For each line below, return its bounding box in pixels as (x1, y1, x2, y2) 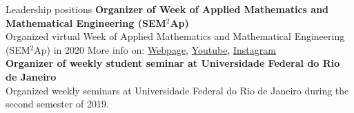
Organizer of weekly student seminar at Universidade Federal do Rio (6, 56, 340, 70)
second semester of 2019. (6, 96, 109, 111)
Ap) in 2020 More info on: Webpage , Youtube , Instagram (34, 42, 276, 56)
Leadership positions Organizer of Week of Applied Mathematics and (6, 2, 329, 16)
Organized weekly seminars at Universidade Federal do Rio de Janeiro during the (6, 83, 349, 97)
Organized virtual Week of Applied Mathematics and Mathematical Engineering (6, 29, 345, 43)
